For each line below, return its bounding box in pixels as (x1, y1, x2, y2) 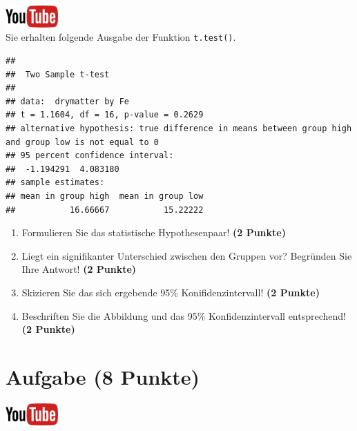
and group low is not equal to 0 (6, 137, 159, 147)
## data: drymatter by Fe (6, 96, 129, 106)
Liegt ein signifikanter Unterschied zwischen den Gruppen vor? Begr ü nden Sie (21, 248, 352, 262)
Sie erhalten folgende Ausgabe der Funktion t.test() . (6, 30, 236, 44)
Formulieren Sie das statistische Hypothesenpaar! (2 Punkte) (21, 225, 286, 240)
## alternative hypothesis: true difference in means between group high (6, 124, 352, 134)
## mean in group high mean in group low (6, 191, 204, 201)
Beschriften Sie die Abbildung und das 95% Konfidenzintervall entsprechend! (21, 308, 346, 323)
